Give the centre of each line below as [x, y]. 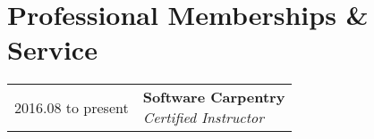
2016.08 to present [72, 107]
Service [52, 49]
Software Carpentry [214, 97]
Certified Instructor [203, 118]
